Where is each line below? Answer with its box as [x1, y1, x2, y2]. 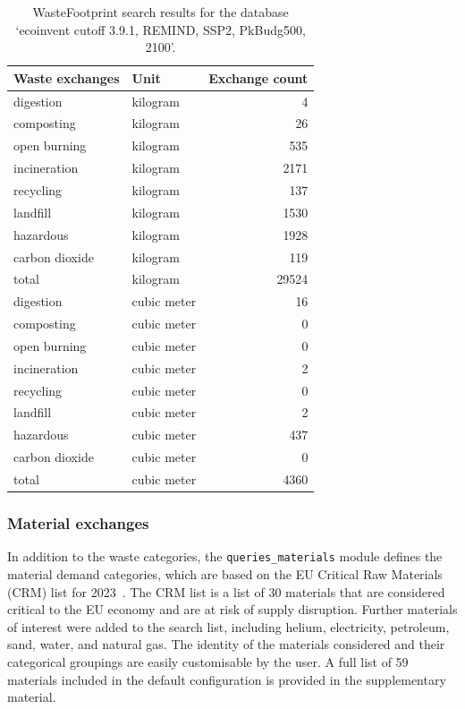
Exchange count [208, 68, 309, 87]
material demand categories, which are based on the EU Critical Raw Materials [7, 564, 443, 583]
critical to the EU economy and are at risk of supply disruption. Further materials [7, 600, 458, 619]
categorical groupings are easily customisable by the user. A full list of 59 [7, 652, 409, 671]
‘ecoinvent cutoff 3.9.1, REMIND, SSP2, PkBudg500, [15, 20, 306, 38]
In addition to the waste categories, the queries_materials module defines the [7, 547, 443, 566]
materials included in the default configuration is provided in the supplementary [7, 670, 446, 688]
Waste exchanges [13, 68, 120, 87]
